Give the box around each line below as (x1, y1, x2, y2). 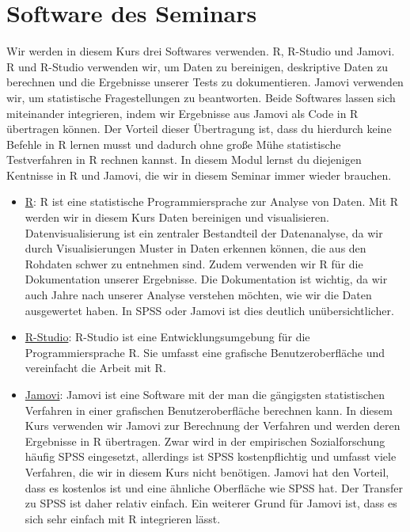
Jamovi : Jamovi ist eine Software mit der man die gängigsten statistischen (25, 386, 385, 402)
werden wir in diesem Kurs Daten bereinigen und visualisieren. (25, 209, 329, 226)
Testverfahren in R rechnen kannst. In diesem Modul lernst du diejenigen (6, 151, 362, 168)
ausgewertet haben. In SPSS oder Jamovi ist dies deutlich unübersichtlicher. (25, 302, 394, 318)
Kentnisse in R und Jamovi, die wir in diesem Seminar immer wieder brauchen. (6, 166, 392, 183)
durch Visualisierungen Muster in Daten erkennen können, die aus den (25, 240, 366, 256)
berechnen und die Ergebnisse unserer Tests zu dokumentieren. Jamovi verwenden (6, 74, 404, 90)
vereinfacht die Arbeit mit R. (25, 359, 166, 376)
